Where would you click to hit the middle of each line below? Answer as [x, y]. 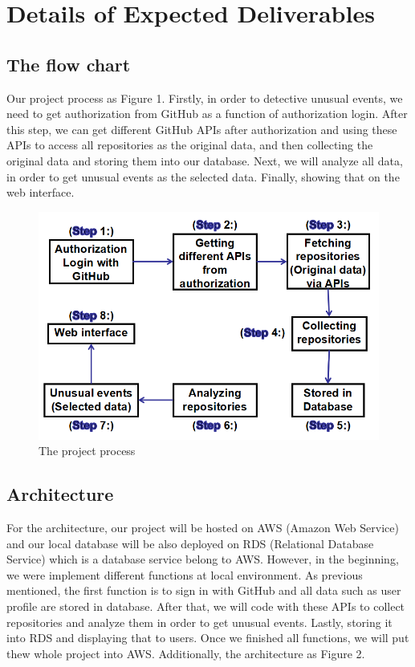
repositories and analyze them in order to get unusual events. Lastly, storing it [199, 622]
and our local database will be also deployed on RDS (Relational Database [190, 543]
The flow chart [69, 64]
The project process [87, 451]
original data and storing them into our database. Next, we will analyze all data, [205, 160]
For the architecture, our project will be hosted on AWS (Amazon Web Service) [203, 528]
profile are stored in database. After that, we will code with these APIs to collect [206, 606]
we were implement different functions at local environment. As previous [185, 574]
